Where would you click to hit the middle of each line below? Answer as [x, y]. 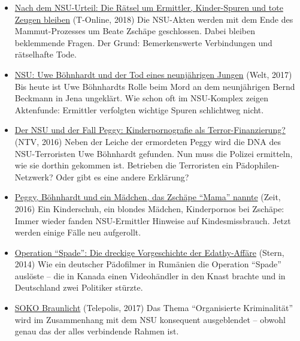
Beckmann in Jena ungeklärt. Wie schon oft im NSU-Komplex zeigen [142, 98]
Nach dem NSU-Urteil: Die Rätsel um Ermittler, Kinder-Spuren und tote [149, 7]
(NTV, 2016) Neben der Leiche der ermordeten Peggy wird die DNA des [148, 141]
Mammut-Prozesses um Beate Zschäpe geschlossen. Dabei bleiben [135, 31]
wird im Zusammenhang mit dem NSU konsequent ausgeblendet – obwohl [150, 319]
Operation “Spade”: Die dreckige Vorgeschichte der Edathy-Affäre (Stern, [149, 252]
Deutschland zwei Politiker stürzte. [79, 287]
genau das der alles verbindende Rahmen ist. [97, 331]
